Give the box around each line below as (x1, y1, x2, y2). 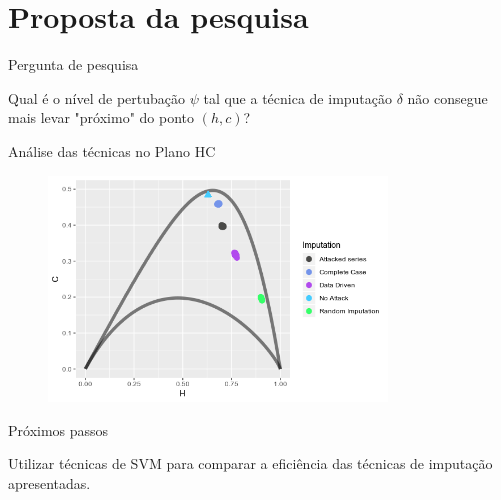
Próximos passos (8, 419, 109, 440)
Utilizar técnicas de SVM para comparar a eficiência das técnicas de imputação (8, 453, 493, 474)
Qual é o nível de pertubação (8, 87, 185, 108)
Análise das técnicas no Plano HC (8, 140, 216, 161)
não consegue (407, 87, 488, 108)
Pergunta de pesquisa (8, 54, 139, 75)
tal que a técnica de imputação (203, 87, 393, 108)
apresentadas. (8, 473, 91, 494)
